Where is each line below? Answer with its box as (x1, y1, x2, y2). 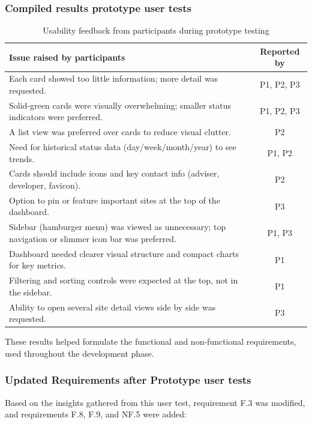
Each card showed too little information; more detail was (9, 72, 218, 85)
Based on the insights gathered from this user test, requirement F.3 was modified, (5, 396, 305, 408)
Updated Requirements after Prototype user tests (5, 372, 251, 387)
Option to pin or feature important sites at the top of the (9, 193, 220, 206)
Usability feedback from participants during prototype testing (43, 24, 269, 37)
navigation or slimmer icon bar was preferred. (9, 232, 176, 244)
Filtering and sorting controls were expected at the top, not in (9, 274, 238, 286)
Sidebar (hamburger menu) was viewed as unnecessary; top (9, 220, 226, 233)
